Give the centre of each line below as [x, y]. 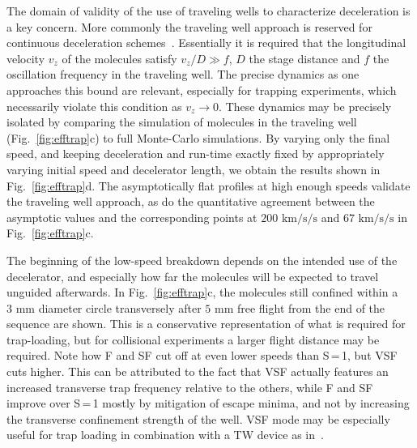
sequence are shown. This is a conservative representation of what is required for [206, 324]
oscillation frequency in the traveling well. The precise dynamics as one [183, 74]
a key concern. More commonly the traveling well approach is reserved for [189, 26]
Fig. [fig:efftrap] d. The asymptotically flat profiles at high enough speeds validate [208, 185]
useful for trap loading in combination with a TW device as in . [165, 435]
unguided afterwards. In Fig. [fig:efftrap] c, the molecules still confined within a [202, 292]
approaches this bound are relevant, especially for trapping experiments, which [202, 90]
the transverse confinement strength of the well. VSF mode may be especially [198, 418]
